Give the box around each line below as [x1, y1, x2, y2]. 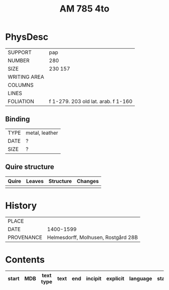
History [5, 200, 37, 211]
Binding [5, 115, 30, 124]
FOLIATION [8, 98, 34, 105]
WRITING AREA [8, 73, 44, 80]
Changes [76, 177, 99, 184]
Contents [5, 254, 45, 265]
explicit [106, 275, 125, 282]
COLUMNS [8, 81, 34, 88]
